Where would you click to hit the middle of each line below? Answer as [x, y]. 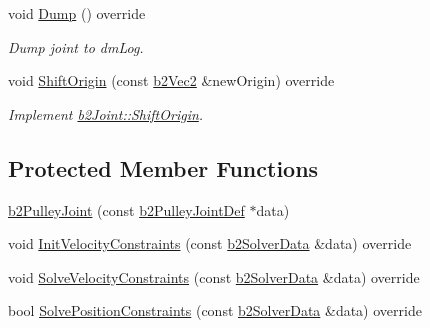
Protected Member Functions [163, 167]
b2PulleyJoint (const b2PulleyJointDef [126, 209]
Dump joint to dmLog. [76, 46]
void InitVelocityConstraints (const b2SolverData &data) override [210, 243]
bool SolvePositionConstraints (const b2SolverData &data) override [215, 310]
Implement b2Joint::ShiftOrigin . [106, 113]
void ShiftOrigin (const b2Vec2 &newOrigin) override [171, 80]
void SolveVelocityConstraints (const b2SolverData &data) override [214, 276]
